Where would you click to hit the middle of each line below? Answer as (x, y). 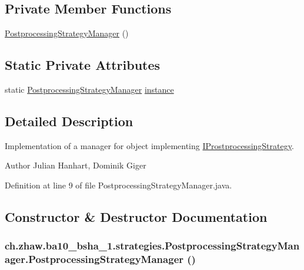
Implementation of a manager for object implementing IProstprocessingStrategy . (149, 145)
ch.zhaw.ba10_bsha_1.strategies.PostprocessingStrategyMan (152, 246)
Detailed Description (69, 121)
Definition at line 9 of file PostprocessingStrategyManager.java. (118, 185)
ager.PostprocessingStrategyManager (94, 259)
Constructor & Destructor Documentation (136, 216)
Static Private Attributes (83, 65)
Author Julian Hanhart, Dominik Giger (76, 165)
